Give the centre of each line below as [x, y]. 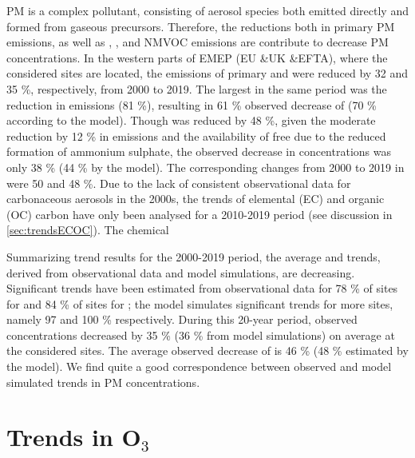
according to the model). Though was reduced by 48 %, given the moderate [191, 120]
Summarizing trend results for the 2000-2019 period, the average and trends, [194, 256]
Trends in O [74, 437]
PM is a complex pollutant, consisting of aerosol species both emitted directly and [207, 10]
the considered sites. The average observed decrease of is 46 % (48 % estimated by [207, 350]
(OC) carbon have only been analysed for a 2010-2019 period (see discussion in [200, 214]
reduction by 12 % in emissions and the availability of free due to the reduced [196, 135]
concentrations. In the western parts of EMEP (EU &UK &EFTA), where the [197, 57]
